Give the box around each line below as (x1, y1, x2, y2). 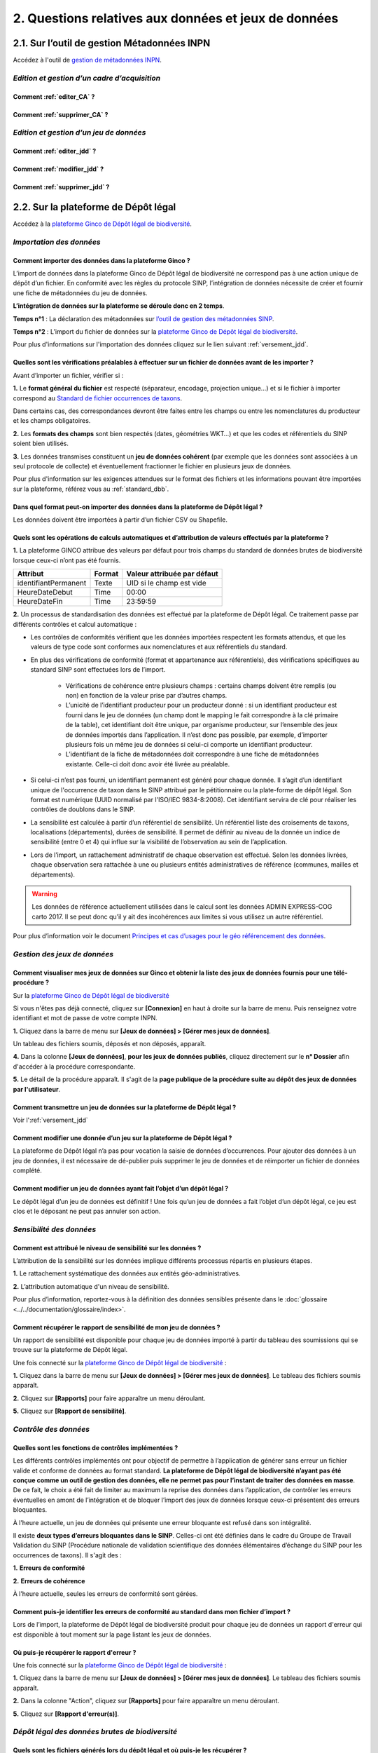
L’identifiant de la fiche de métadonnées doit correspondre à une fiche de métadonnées (65, 750, 319, 759)
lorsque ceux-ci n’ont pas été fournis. (13, 556, 121, 564)
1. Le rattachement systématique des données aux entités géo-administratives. (13, 1269, 241, 1278)
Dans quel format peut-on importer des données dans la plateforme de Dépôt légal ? (13, 502, 263, 511)
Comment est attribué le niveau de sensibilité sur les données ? (13, 1243, 202, 1252)
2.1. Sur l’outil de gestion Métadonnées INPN (13, 37, 211, 49)
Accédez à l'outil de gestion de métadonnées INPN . (13, 56, 162, 65)
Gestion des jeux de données (13, 949, 114, 959)
